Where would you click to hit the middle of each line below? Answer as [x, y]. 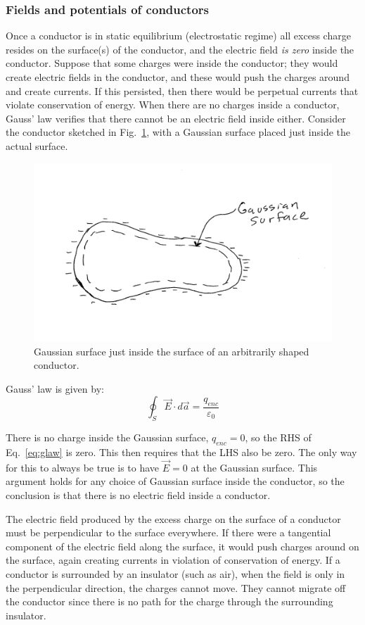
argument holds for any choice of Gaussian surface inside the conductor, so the [175, 481]
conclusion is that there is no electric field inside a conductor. [138, 494]
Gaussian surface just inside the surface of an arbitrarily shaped [172, 351]
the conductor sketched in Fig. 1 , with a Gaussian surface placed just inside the [178, 132]
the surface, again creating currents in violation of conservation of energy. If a [173, 560]
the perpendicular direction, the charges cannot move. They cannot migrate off [176, 587]
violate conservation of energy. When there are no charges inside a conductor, [173, 105]
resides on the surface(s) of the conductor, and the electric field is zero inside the [180, 49]
